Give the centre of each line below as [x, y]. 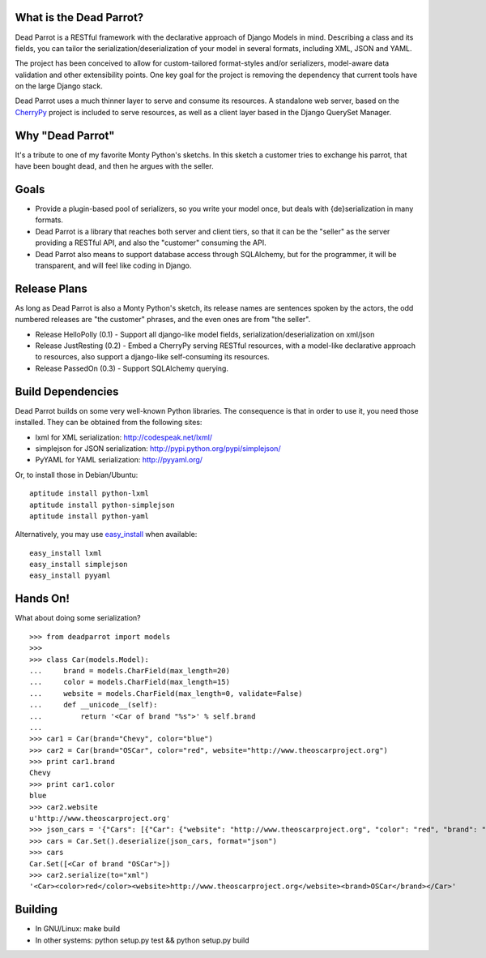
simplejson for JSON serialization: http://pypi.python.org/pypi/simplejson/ [158, 448]
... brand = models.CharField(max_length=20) [130, 670]
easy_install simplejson [79, 565]
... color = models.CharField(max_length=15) [130, 682]
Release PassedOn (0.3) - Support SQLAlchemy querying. [132, 368]
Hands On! [43, 599]
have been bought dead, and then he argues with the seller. [114, 166]
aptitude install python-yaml [90, 516]
